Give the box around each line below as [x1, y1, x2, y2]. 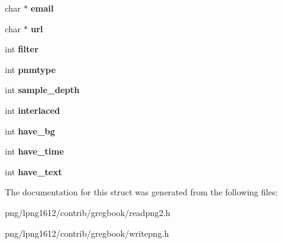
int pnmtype [5, 63, 56, 75]
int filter [5, 43, 39, 55]
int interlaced [5, 103, 60, 116]
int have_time [5, 145, 64, 158]
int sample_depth [5, 83, 80, 96]
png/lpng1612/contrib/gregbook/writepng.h [5, 226, 169, 239]
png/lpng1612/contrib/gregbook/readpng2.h [5, 206, 171, 218]
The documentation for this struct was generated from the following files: [5, 186, 278, 198]
